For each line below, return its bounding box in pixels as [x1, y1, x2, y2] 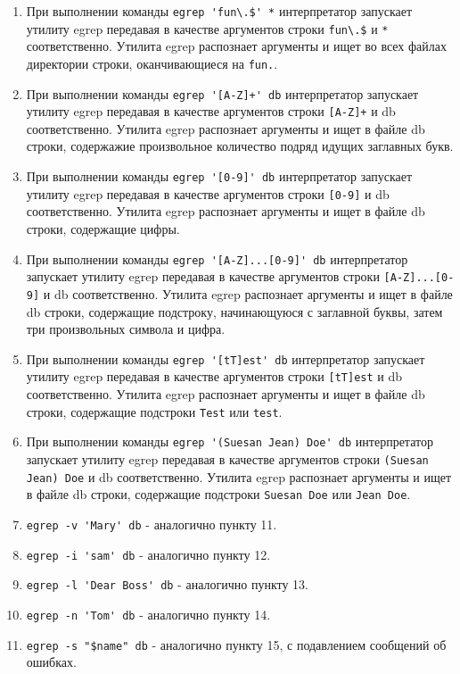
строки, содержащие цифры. [26, 219, 180, 237]
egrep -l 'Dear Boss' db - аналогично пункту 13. [26, 575, 308, 594]
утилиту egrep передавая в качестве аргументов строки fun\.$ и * [26, 19, 389, 37]
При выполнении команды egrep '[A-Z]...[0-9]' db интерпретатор [26, 249, 408, 268]
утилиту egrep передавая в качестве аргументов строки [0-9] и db [26, 184, 390, 203]
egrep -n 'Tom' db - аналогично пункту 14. [26, 604, 271, 623]
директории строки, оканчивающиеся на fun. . [26, 54, 278, 72]
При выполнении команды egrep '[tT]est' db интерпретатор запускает [26, 349, 425, 368]
